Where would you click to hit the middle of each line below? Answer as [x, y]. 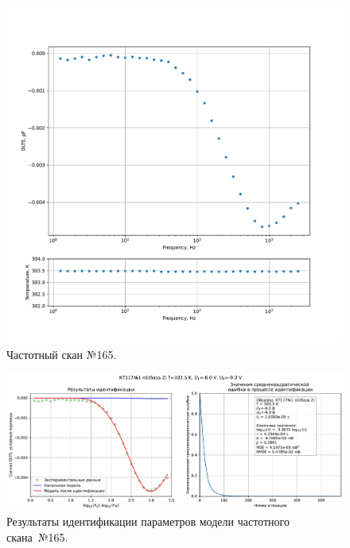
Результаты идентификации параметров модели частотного [148, 521]
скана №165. [37, 536]
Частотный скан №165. [62, 354]
